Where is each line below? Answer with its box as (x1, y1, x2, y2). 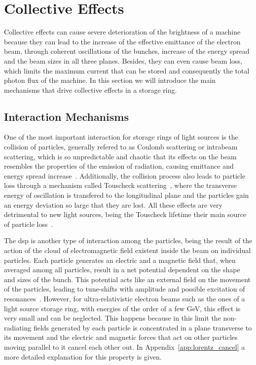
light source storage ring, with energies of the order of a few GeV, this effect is (4, 303, 241, 313)
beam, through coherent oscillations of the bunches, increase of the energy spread (4, 46, 250, 56)
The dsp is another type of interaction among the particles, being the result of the (4, 235, 253, 246)
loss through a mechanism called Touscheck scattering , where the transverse (4, 180, 237, 190)
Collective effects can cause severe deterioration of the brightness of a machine (4, 27, 241, 37)
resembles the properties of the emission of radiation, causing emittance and (4, 161, 234, 171)
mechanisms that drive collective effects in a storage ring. (4, 84, 177, 95)
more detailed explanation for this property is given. (4, 351, 162, 362)
